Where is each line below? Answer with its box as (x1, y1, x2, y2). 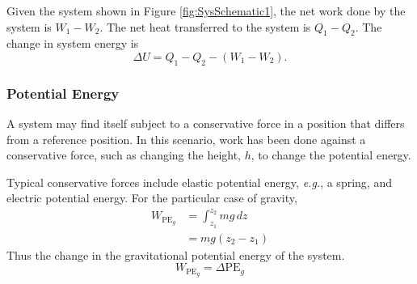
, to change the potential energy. (251, 146, 411, 163)
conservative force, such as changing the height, (6, 146, 242, 163)
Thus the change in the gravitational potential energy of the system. (6, 246, 345, 263)
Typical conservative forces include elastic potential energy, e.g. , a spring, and (6, 173, 392, 190)
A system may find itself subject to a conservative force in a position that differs (6, 115, 405, 131)
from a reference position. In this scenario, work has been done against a (6, 130, 366, 147)
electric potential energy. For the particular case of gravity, (6, 189, 297, 206)
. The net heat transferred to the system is (99, 18, 311, 35)
